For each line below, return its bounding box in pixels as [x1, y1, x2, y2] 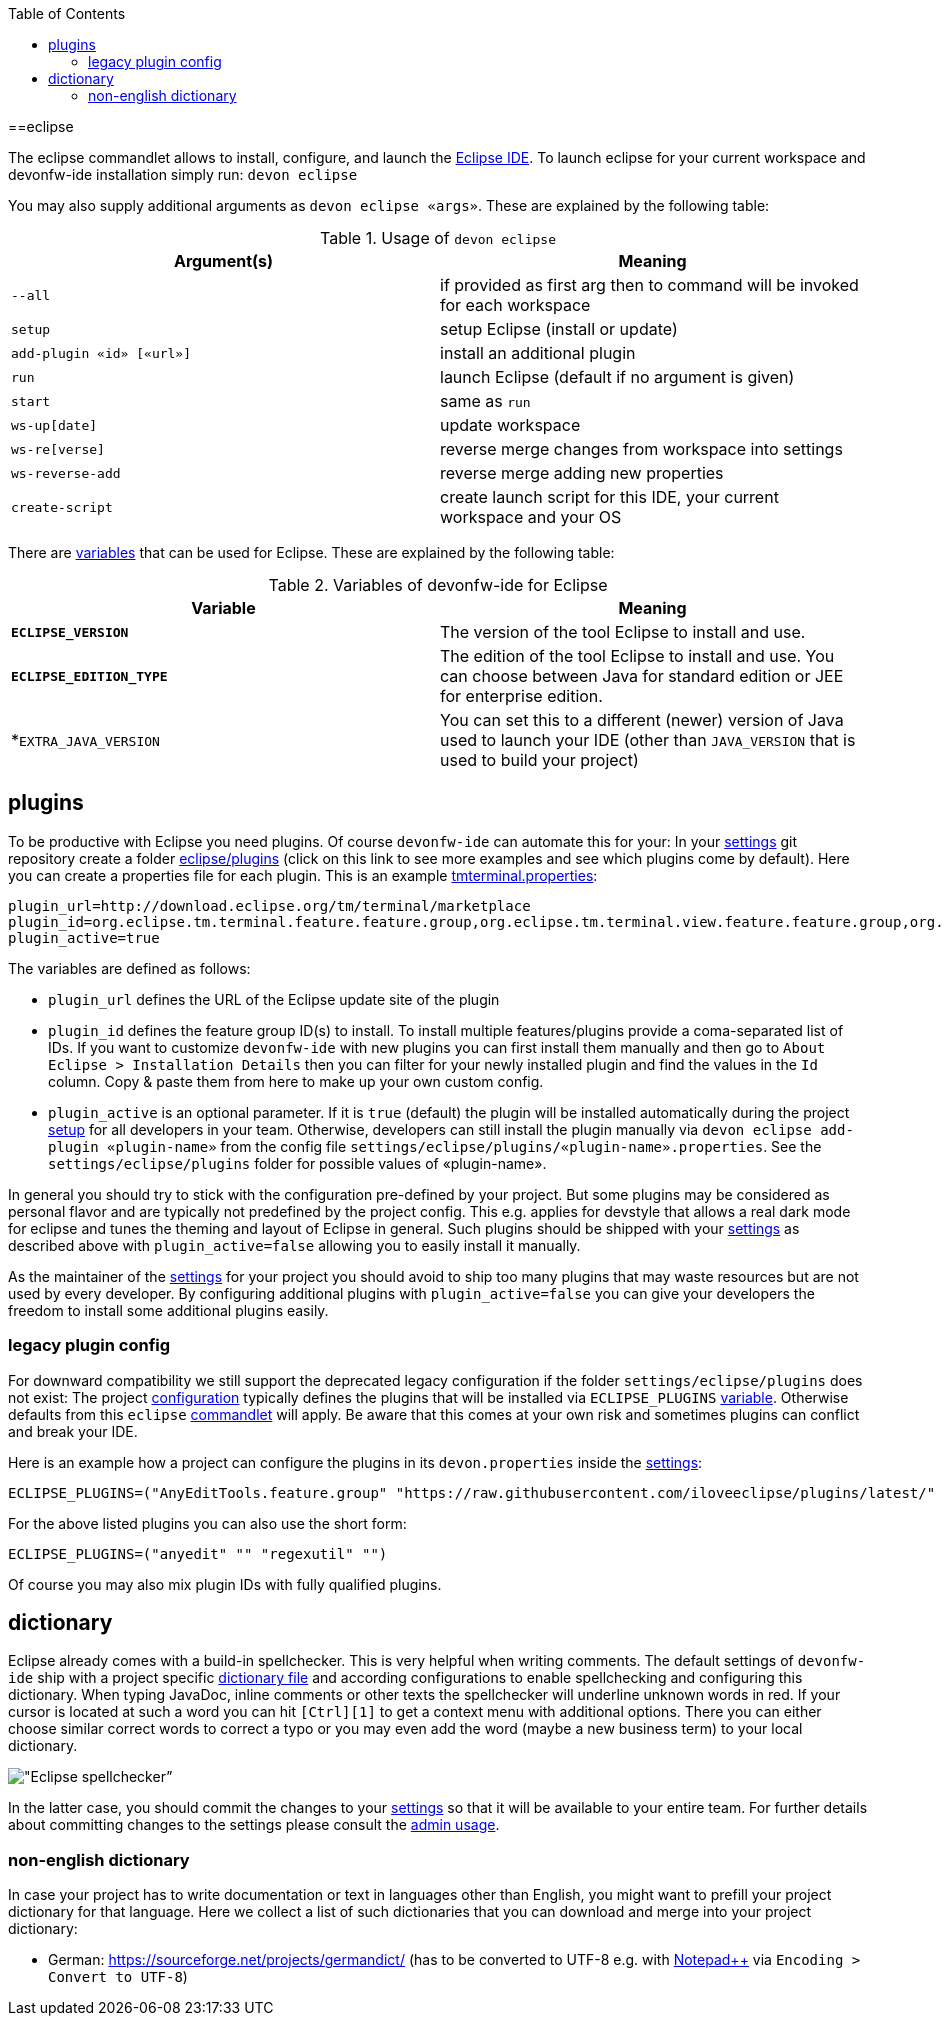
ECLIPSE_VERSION [11, 624, 129, 640]
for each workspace [440, 295, 591, 315]
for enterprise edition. [440, 686, 603, 706]
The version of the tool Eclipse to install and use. [440, 622, 806, 642]
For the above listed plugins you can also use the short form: [8, 1514, 407, 1532]
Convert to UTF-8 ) [48, 1968, 188, 1986]
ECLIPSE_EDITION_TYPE [11, 668, 168, 684]
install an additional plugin [440, 343, 636, 363]
